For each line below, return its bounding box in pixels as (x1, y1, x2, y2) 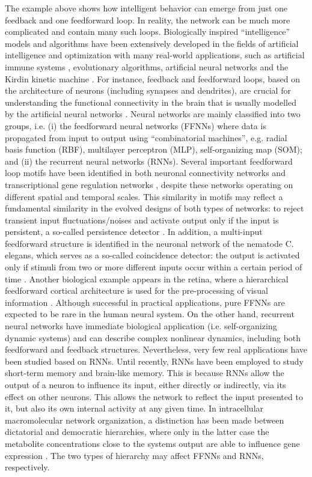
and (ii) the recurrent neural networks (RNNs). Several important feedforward (5, 154, 293, 167)
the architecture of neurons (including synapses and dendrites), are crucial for (5, 84, 291, 97)
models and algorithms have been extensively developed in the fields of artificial (5, 37, 299, 49)
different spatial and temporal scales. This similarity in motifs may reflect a (5, 190, 283, 202)
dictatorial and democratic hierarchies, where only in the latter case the (5, 425, 269, 438)
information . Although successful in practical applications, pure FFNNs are (5, 296, 285, 308)
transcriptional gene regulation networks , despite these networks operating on (5, 178, 293, 190)
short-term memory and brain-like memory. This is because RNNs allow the (5, 366, 284, 379)
